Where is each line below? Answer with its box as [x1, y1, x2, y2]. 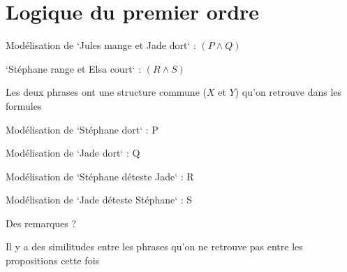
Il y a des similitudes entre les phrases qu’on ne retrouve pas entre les [6, 239, 303, 254]
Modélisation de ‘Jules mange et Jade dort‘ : [6, 38, 196, 52]
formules [6, 98, 42, 113]
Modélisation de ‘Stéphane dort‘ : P [6, 122, 158, 136]
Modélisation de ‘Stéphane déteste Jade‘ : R [6, 169, 194, 183]
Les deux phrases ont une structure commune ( [6, 85, 207, 99]
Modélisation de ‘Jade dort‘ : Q [6, 145, 140, 160]
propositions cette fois [6, 253, 100, 268]
